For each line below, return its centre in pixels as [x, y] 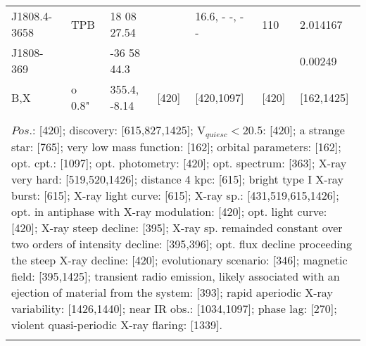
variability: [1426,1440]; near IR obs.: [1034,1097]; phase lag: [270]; [174, 308]
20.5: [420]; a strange [294, 130]
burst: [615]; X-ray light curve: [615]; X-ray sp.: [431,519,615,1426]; [175, 195]
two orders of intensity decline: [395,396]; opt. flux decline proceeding [182, 243]
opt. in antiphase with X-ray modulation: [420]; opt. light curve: [169, 211]
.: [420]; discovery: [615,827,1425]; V [117, 130]
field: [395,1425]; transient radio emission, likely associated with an [176, 276]
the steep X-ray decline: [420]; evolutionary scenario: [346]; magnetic [179, 259]
